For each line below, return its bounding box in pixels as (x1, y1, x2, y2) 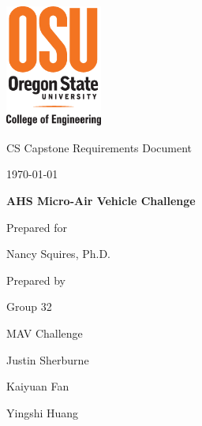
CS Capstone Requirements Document (6, 139, 193, 155)
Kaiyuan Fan (6, 378, 69, 394)
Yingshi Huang (6, 404, 79, 420)
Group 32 (6, 298, 52, 315)
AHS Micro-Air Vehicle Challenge (6, 192, 196, 208)
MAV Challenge (6, 324, 83, 341)
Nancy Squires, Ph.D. (6, 245, 110, 262)
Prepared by (6, 271, 65, 288)
